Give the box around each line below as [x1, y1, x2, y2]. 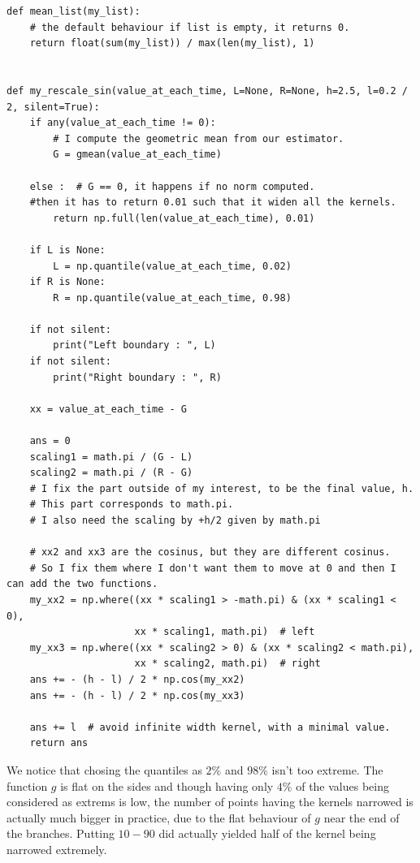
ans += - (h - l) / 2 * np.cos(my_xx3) [29, 689, 245, 701]
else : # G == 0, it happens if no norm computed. [29, 180, 315, 192]
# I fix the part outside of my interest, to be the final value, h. [29, 482, 414, 494]
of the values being [296, 777, 389, 794]
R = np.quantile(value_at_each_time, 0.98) [53, 291, 292, 304]
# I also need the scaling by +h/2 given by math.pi [29, 515, 321, 526]
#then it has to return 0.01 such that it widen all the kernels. [29, 196, 396, 209]
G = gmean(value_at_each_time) [53, 149, 222, 161]
